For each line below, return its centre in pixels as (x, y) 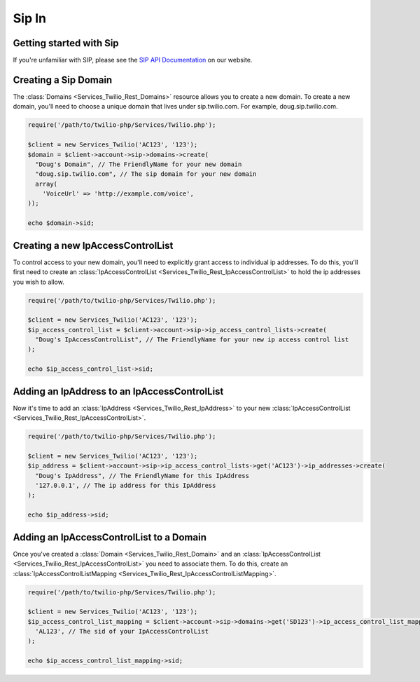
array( (47, 184)
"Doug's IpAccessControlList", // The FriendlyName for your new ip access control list (192, 340)
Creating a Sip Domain (63, 80)
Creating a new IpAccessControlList (93, 245)
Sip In (30, 18)
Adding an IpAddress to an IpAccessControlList (118, 391)
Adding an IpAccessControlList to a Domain (110, 537)
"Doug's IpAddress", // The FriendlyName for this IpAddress (142, 476)
